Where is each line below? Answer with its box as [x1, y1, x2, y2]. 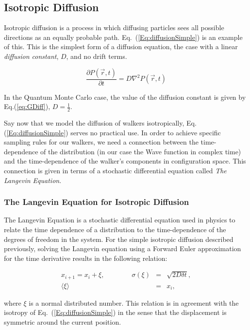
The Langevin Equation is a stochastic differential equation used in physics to [4, 215, 235, 225]
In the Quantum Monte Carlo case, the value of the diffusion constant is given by [4, 92, 246, 102]
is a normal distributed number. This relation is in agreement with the [29, 297, 239, 308]
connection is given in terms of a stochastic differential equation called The [4, 165, 227, 175]
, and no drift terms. [66, 51, 127, 61]
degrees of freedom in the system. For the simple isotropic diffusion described [4, 234, 233, 244]
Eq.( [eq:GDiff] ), [4, 101, 50, 111]
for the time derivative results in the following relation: [4, 253, 167, 263]
